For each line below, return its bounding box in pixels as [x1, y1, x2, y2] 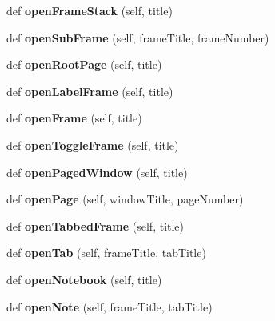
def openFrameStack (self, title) [6, 2, 173, 18]
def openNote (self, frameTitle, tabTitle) [6, 298, 213, 315]
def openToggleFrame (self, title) [6, 136, 179, 153]
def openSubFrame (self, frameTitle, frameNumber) [6, 29, 269, 46]
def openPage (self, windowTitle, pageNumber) [6, 191, 244, 207]
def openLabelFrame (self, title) [6, 82, 173, 99]
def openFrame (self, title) [6, 110, 142, 126]
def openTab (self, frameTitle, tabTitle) [6, 244, 206, 261]
